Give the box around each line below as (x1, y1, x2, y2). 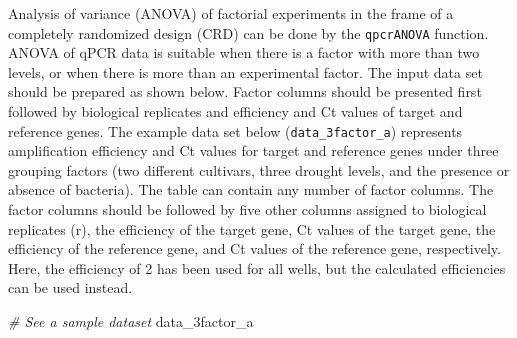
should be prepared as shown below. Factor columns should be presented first (8, 81, 482, 102)
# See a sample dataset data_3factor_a (8, 311, 254, 332)
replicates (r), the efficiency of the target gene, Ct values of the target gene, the (8, 218, 496, 239)
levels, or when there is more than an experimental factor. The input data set (8, 61, 483, 82)
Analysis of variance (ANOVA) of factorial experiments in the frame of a (8, 3, 454, 23)
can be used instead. (8, 277, 133, 298)
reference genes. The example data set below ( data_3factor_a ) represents (8, 120, 463, 141)
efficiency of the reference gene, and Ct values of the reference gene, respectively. (8, 238, 501, 259)
